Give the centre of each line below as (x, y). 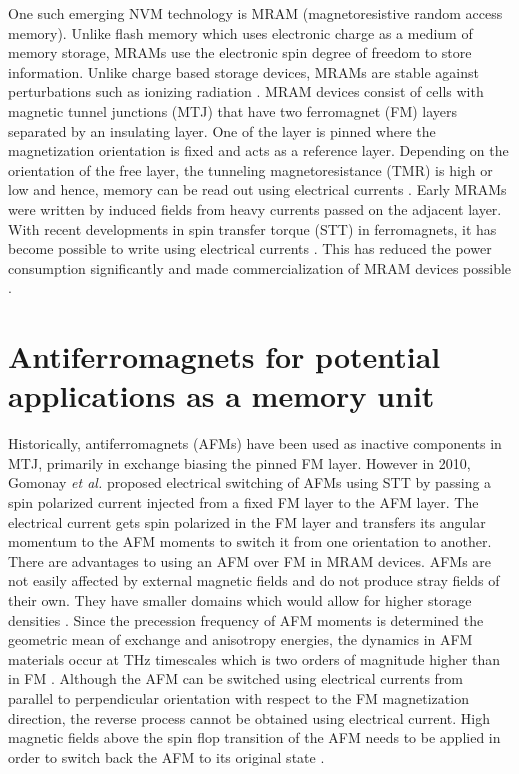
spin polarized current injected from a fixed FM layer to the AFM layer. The (243, 502)
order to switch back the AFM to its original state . (166, 756)
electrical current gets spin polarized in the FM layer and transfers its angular (247, 521)
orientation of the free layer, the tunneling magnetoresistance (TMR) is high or (250, 169)
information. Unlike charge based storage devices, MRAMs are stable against (243, 71)
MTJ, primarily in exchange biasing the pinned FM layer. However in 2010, (239, 462)
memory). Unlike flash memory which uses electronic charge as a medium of (240, 32)
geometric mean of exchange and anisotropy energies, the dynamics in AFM (240, 639)
